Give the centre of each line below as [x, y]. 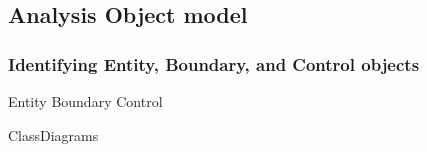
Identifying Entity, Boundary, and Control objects [214, 63]
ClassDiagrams [53, 134]
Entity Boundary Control [85, 101]
